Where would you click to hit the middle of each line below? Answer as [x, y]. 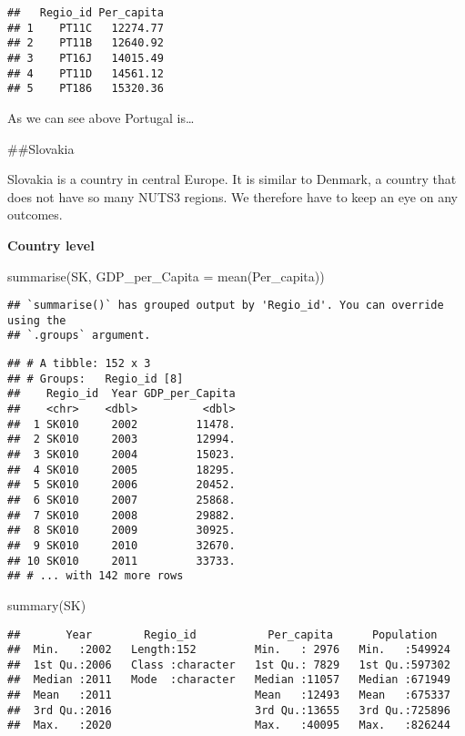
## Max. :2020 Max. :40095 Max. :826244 [229, 726]
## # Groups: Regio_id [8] [96, 378]
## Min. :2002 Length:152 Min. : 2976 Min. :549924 [229, 650]
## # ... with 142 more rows [96, 576]
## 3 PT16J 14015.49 [86, 58]
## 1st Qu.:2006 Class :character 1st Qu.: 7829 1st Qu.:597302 [229, 664]
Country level [51, 245]
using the [37, 320]
